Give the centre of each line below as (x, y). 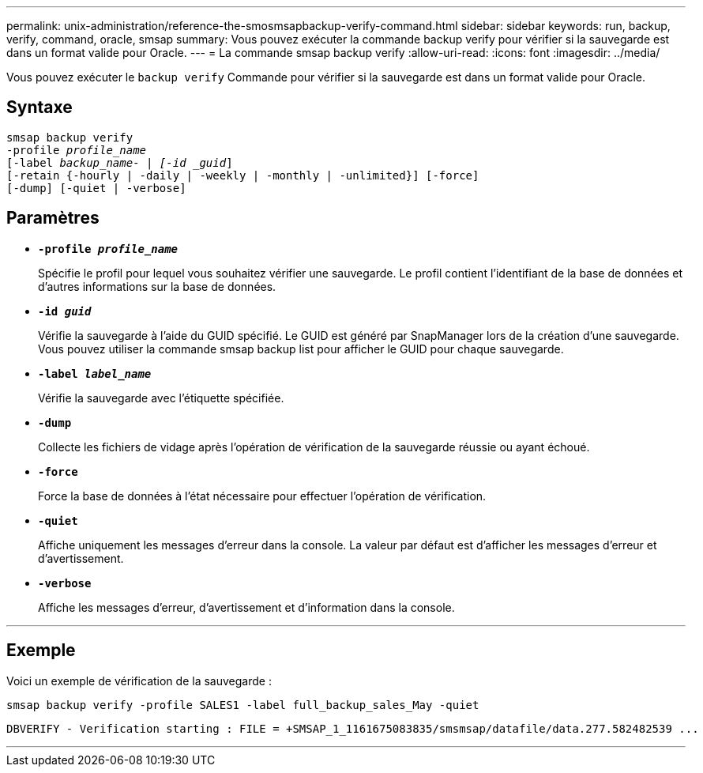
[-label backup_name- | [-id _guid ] (120, 162)
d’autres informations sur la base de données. (157, 286)
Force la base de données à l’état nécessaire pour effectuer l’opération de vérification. (262, 496)
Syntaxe (39, 107)
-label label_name (95, 373)
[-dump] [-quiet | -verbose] (96, 188)
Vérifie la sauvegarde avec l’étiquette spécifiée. (161, 398)
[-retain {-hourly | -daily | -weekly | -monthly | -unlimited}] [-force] (243, 175)
